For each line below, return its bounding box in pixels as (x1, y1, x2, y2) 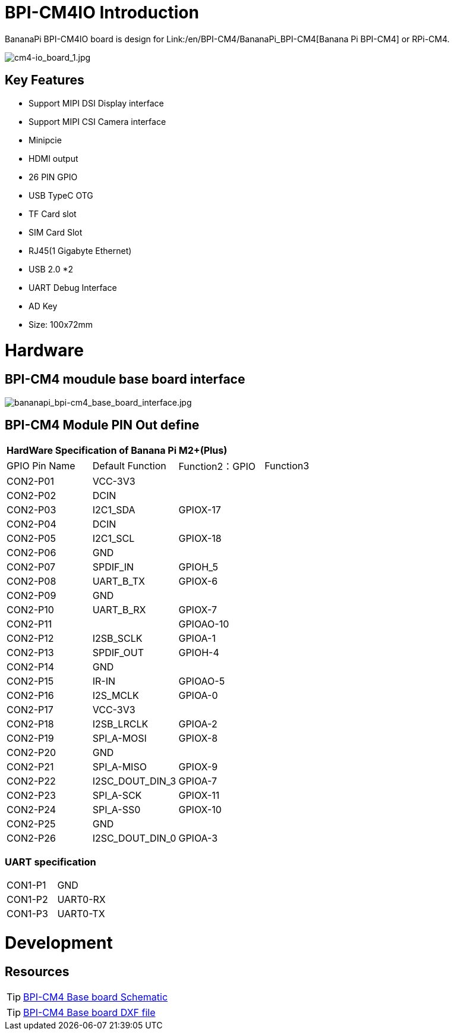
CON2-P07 (7, 561, 56, 573)
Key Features (5, 73, 84, 88)
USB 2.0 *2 (29, 264, 74, 274)
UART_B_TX (92, 575, 146, 588)
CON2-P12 (7, 632, 54, 645)
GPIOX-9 (178, 761, 218, 773)
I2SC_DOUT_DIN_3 (92, 775, 176, 788)
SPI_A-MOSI (92, 732, 147, 745)
